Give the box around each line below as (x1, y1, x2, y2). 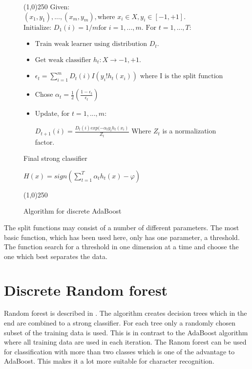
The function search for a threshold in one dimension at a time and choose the (4, 241, 239, 252)
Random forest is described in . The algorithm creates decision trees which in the (4, 308, 247, 318)
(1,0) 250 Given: (23, 1, 70, 11)
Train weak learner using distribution (35, 41, 147, 48)
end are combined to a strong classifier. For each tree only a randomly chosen (4, 318, 235, 328)
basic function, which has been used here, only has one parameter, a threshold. (4, 232, 240, 242)
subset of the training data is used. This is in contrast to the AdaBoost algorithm (4, 327, 248, 337)
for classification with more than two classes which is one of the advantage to (4, 346, 235, 356)
